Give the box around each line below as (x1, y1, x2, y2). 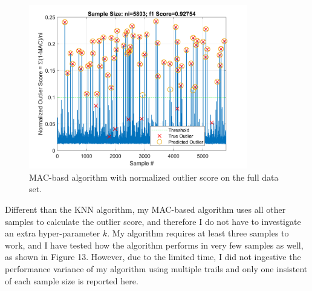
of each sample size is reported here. (5, 274, 138, 287)
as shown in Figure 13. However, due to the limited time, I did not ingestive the (5, 250, 301, 263)
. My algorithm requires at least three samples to (107, 227, 289, 239)
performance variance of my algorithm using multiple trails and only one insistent (5, 263, 308, 275)
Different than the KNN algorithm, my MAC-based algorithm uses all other (5, 203, 286, 216)
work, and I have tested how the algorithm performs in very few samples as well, (5, 238, 304, 251)
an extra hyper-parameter (5, 227, 100, 239)
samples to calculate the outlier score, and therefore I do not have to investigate (5, 215, 301, 227)
